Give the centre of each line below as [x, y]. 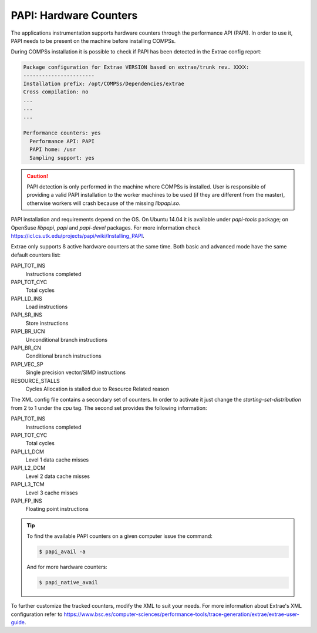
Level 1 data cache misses [57, 460]
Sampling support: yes [62, 158]
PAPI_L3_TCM [28, 484]
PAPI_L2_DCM [28, 468]
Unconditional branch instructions [67, 339]
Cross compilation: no [56, 92]
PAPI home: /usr [53, 149]
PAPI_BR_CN [26, 348]
